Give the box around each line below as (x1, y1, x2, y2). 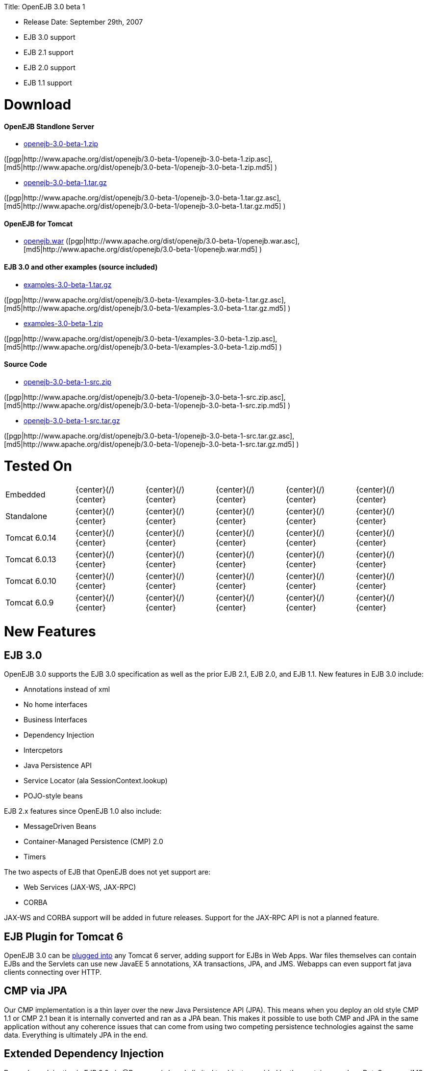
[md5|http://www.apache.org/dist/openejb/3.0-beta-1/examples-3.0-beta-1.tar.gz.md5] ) (4, 303, 291, 312)
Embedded (5, 490, 46, 500)
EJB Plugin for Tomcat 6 (4, 930, 124, 943)
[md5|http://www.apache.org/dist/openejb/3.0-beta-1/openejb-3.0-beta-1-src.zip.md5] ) (4, 401, 291, 410)
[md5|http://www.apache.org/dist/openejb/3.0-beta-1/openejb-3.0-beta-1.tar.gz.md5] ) (4, 202, 286, 211)
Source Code (4, 360, 47, 369)
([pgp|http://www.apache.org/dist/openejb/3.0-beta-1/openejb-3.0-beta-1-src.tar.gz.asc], (4, 431, 295, 440)
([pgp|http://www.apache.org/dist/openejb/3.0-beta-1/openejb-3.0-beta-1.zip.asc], (4, 155, 273, 164)
